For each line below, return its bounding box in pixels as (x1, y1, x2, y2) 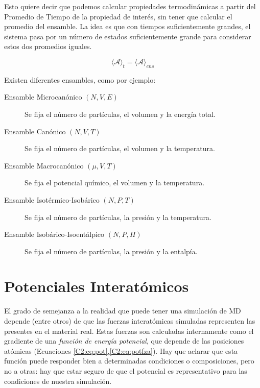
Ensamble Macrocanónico (4, 160, 84, 171)
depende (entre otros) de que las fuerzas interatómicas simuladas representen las (4, 316, 255, 326)
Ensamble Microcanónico (4, 91, 82, 102)
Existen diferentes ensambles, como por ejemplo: (4, 74, 156, 85)
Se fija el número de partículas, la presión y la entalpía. (25, 246, 198, 256)
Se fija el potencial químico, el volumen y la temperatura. (25, 177, 205, 188)
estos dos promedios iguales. (4, 41, 92, 52)
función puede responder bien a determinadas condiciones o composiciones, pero (4, 355, 254, 366)
